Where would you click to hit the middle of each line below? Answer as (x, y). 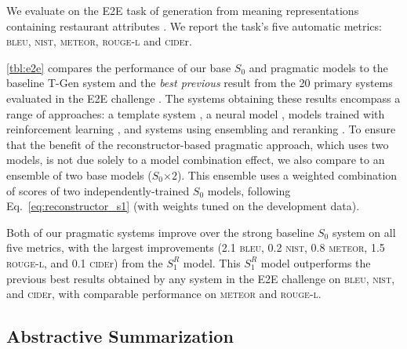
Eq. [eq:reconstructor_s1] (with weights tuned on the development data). (183, 206)
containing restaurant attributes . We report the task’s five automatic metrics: (194, 25)
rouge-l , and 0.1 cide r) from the (85, 262)
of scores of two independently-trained (98, 190)
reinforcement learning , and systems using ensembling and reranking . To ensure (201, 129)
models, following (249, 190)
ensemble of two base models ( (79, 174)
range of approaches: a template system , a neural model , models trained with (196, 113)
